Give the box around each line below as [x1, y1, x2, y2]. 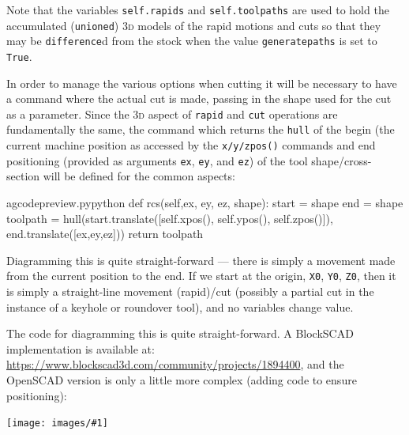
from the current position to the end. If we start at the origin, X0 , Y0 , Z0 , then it [6, 267, 396, 284]
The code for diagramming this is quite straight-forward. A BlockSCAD [6, 325, 354, 342]
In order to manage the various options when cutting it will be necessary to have [6, 74, 397, 91]
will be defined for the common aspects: [43, 168, 235, 184]
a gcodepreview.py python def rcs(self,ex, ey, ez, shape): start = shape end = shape [6, 195, 403, 211]
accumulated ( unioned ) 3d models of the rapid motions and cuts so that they [6, 17, 381, 33]
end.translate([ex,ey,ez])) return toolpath [6, 225, 204, 242]
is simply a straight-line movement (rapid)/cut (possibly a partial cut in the [6, 283, 374, 300]
